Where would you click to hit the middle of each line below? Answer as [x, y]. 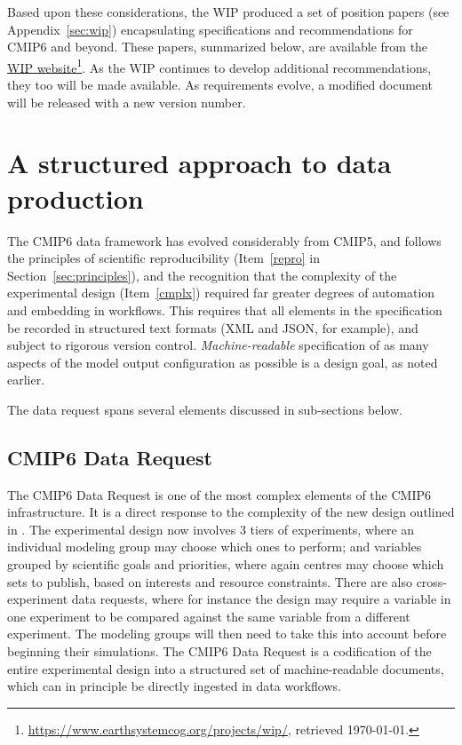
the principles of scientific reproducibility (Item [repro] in [163, 258]
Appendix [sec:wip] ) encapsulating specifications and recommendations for [210, 29]
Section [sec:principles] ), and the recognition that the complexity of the [202, 275]
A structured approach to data [199, 163]
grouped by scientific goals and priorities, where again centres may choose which [226, 564]
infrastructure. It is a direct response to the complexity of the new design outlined [231, 512]
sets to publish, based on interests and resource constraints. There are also [210, 581]
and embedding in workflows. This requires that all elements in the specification [225, 309]
